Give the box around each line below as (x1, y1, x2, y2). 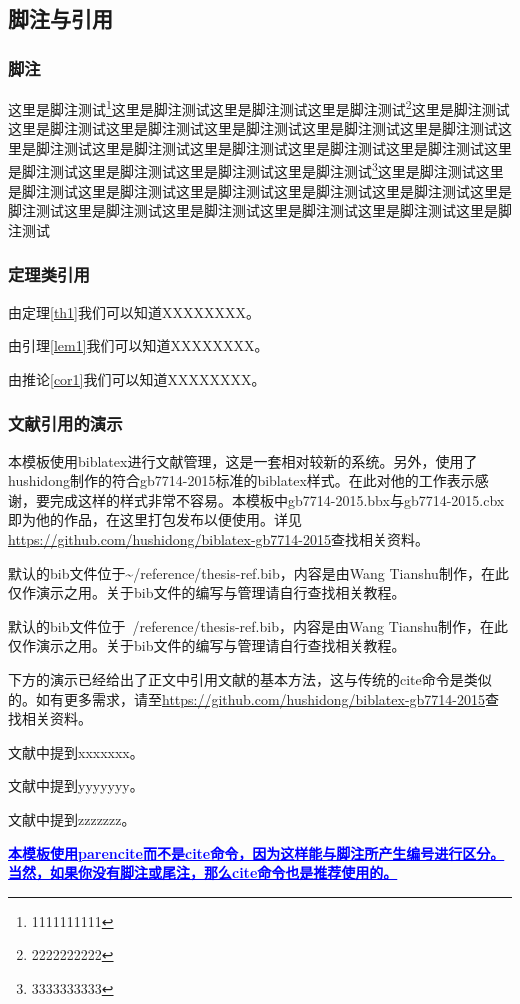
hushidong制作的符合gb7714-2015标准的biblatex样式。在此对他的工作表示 (8, 470, 475, 491)
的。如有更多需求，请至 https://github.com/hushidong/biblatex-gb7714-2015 (8, 688, 485, 709)
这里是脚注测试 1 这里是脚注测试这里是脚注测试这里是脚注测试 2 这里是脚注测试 (8, 96, 510, 119)
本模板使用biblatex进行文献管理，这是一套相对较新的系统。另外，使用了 (8, 450, 478, 471)
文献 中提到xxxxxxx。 (8, 741, 144, 762)
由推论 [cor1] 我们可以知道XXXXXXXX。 (8, 368, 266, 389)
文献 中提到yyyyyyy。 (8, 775, 144, 796)
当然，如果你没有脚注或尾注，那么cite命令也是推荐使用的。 (8, 862, 398, 883)
